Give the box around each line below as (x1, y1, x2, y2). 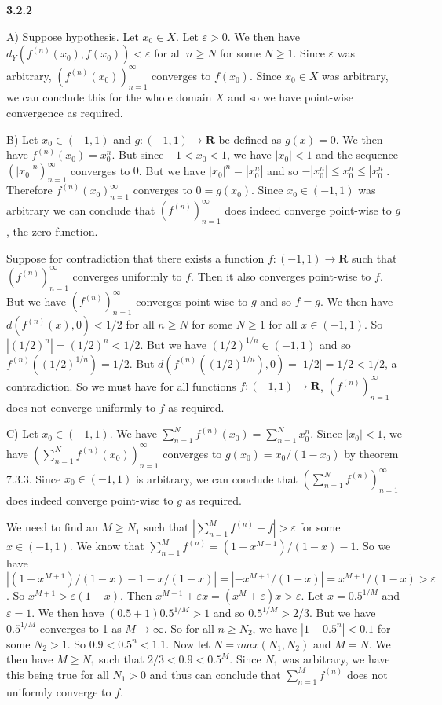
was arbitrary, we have (282, 651, 390, 667)
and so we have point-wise (228, 89, 353, 105)
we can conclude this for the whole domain (6, 89, 212, 105)
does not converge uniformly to (6, 398, 155, 415)
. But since (111, 146, 164, 163)
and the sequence (316, 146, 398, 163)
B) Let (6, 130, 38, 147)
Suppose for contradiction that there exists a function (6, 249, 265, 266)
